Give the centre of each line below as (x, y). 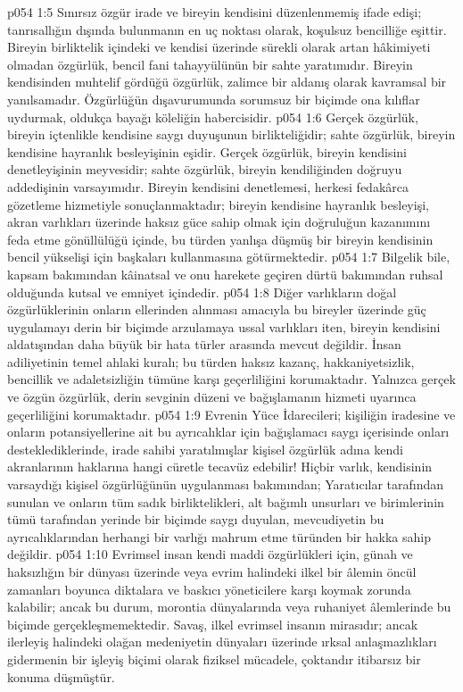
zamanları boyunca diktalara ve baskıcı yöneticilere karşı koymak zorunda (209, 589)
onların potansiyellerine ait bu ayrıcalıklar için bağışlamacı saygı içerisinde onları (228, 432)
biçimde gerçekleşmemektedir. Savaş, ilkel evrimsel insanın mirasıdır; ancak (213, 624)
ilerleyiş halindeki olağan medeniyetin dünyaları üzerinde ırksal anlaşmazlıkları (222, 642)
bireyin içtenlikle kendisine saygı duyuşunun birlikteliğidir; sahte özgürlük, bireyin (231, 134)
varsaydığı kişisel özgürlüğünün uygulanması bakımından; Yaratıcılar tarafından (226, 484)
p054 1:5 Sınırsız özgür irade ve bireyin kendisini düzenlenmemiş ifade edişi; (215, 12)
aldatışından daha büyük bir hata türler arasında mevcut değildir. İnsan (204, 344)
